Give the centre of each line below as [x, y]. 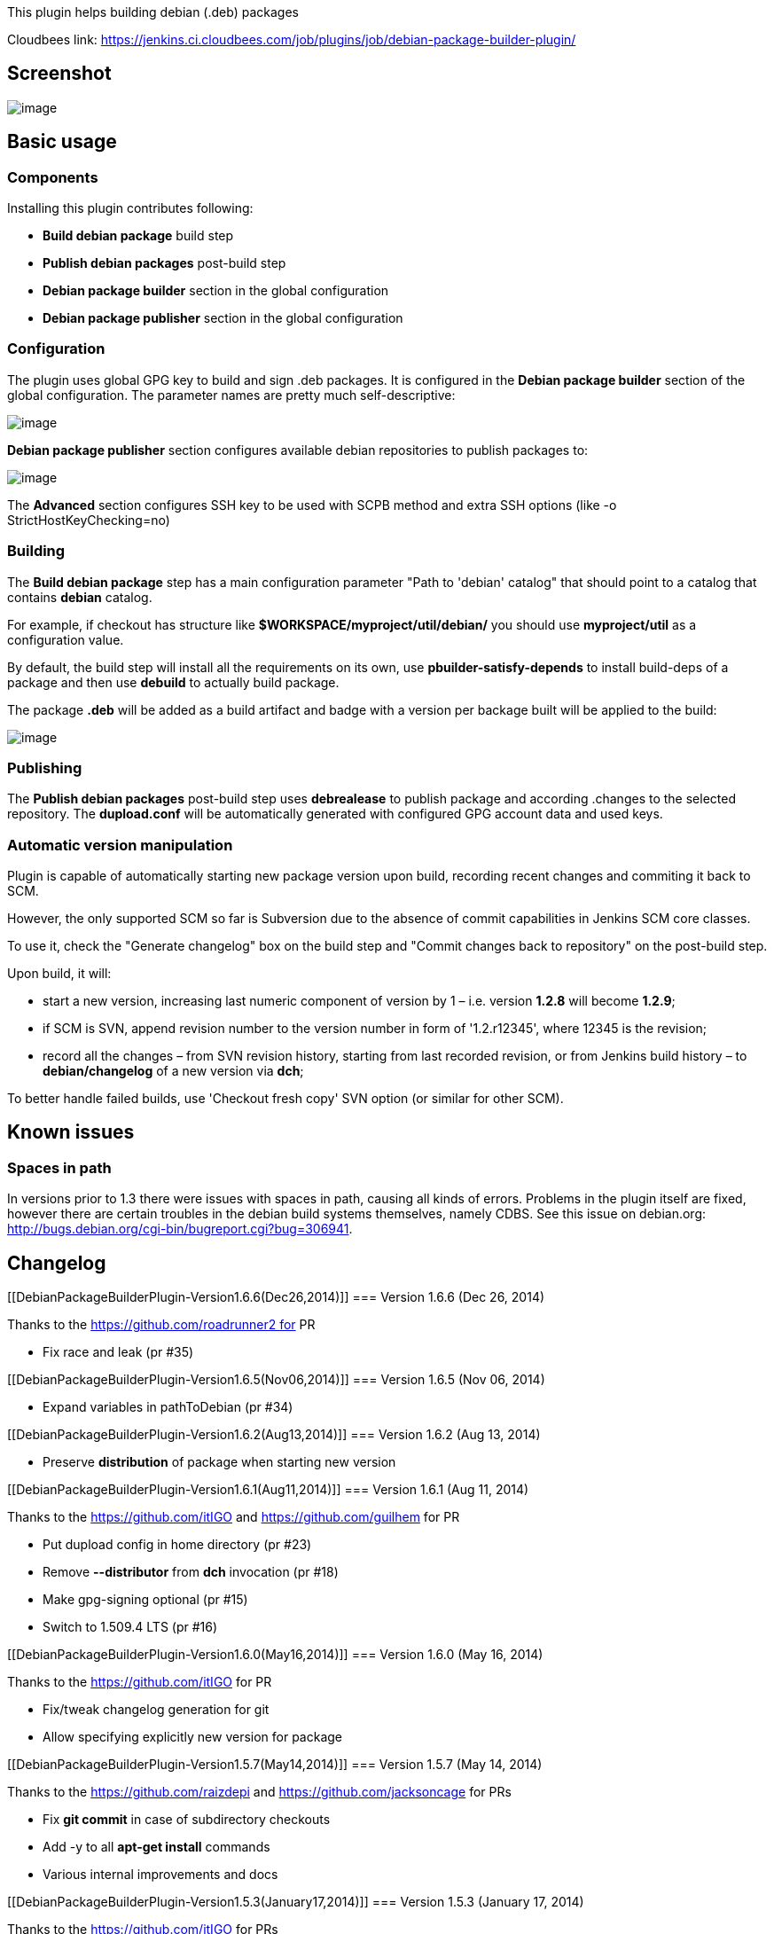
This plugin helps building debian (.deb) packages [153, 12]
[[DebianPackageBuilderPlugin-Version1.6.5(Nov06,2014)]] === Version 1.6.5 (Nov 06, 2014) [276, 1380]
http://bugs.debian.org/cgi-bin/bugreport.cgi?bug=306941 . [180, 1229]
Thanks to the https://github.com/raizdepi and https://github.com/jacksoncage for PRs [259, 1792]
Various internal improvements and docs [160, 1875]
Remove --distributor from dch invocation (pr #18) [191, 1572]
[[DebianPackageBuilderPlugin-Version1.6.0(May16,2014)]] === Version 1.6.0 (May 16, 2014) [275, 1655]
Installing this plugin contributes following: [130, 208]
